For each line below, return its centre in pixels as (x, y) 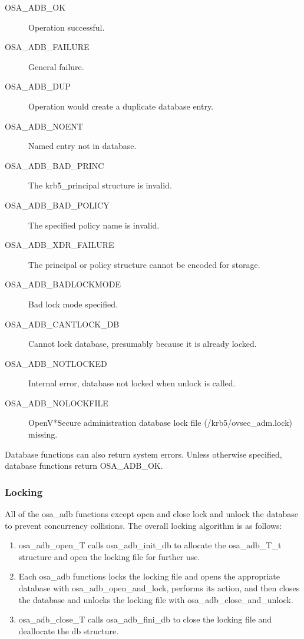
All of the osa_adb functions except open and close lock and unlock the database (152, 514)
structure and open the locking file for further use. (109, 556)
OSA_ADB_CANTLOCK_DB (62, 324)
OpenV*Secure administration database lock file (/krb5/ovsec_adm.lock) (160, 423)
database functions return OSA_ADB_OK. (84, 466)
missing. (43, 434)
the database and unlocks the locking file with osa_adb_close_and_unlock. (156, 599)
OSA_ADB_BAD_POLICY (57, 205)
